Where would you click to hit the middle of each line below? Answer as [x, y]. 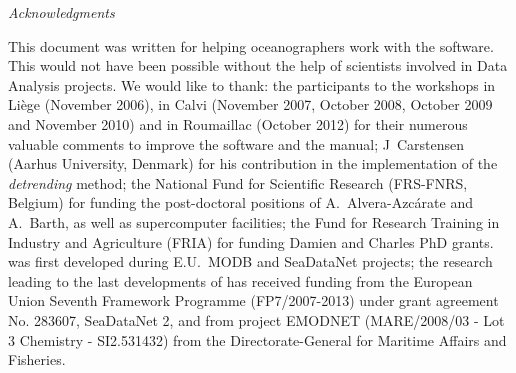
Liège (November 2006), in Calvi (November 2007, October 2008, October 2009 [250, 104]
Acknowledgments [61, 12]
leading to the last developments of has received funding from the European [240, 280]
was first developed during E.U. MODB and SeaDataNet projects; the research [250, 261]
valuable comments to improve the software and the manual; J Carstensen [236, 143]
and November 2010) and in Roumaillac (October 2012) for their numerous [238, 123]
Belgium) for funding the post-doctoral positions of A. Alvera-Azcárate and [240, 202]
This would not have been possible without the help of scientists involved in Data [258, 65]
